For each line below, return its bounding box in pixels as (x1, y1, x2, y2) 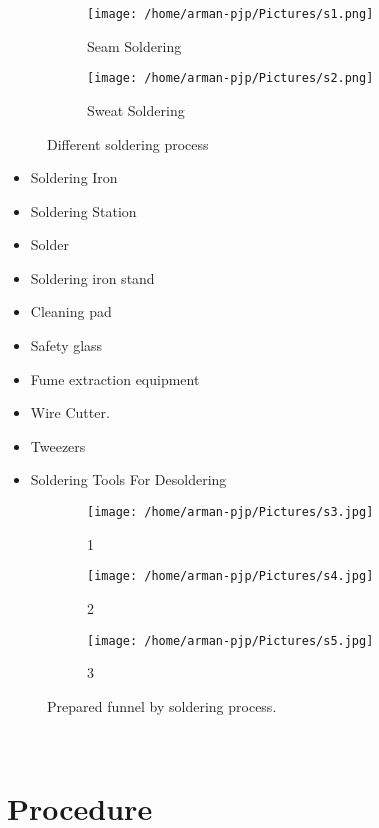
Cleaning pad (30, 301, 112, 322)
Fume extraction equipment (30, 368, 200, 389)
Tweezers (30, 435, 86, 456)
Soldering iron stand (30, 267, 155, 288)
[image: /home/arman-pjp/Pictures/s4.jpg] (87, 569, 374, 584)
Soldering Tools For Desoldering (30, 469, 227, 490)
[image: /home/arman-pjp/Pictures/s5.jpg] (87, 633, 374, 648)
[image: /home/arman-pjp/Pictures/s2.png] (87, 71, 374, 86)
